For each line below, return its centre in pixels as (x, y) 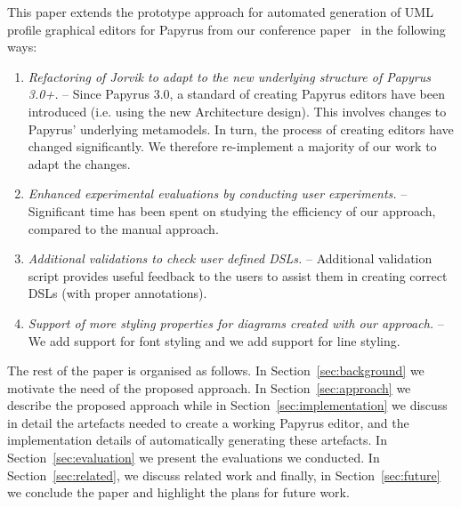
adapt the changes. (79, 163)
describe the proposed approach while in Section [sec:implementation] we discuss (227, 405)
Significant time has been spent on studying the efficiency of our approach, (232, 210)
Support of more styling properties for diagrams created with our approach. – (236, 322)
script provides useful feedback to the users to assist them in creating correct (238, 275)
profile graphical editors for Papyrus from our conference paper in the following (226, 29)
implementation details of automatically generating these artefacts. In (197, 440)
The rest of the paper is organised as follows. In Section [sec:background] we (216, 370)
